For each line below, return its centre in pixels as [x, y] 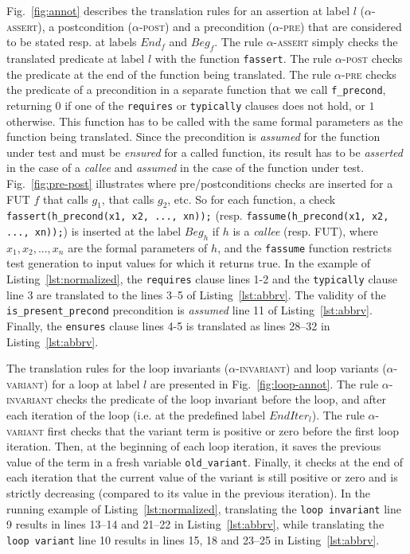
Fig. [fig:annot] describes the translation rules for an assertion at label [178, 10]
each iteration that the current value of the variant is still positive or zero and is [202, 477]
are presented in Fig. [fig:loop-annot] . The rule [264, 383]
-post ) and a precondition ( [206, 26]
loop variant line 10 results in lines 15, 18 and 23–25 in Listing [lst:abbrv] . [193, 539]
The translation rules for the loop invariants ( [118, 368]
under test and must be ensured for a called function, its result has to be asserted [205, 152]
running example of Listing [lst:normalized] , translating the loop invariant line [204, 508]
